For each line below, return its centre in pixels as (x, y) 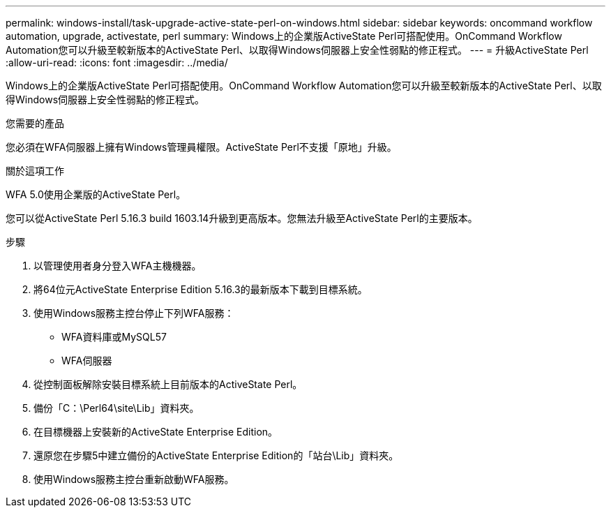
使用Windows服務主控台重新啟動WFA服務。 (134, 479)
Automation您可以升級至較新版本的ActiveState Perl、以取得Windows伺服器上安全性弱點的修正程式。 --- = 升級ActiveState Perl (297, 50)
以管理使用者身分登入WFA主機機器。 (118, 266)
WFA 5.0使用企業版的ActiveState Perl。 (96, 194)
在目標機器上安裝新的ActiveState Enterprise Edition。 (156, 432)
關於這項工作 (35, 171)
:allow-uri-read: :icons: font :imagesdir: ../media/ (117, 62)
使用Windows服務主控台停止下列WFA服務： (134, 313)
